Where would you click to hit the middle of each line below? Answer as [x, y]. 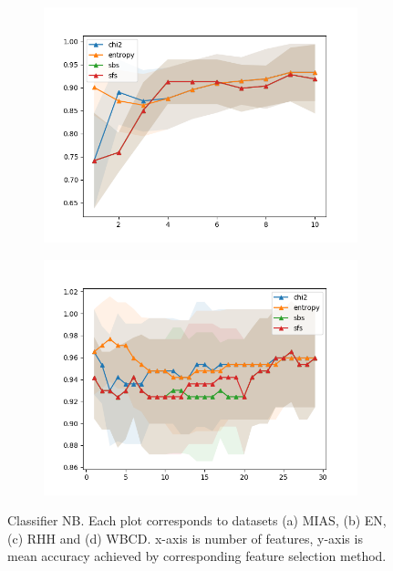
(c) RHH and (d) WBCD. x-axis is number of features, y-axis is [185, 538]
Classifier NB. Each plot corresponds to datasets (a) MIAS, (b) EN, [197, 520]
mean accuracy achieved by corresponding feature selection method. [197, 556]
